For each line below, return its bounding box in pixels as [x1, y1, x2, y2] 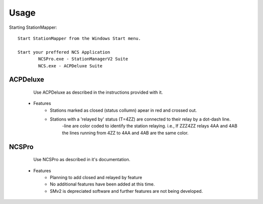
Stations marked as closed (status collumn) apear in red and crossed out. [50, 107, 197, 113]
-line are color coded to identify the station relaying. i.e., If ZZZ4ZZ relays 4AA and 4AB [62, 123, 238, 129]
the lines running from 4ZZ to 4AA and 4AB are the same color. [62, 130, 189, 136]
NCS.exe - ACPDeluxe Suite [38, 63, 103, 68]
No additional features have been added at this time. [50, 181, 155, 187]
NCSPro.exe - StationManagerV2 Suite [38, 56, 129, 62]
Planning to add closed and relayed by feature [50, 175, 142, 181]
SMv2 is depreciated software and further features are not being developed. [50, 188, 203, 194]
